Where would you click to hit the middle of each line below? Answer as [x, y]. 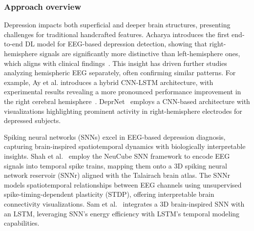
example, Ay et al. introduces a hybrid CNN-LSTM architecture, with [109, 82]
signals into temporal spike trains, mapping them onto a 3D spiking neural [116, 165]
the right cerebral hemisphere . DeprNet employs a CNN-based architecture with [127, 101]
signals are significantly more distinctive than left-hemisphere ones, [140, 53]
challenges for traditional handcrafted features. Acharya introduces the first [117, 34]
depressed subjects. [32, 120]
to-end [13, 44]
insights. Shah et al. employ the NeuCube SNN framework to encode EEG [117, 156]
